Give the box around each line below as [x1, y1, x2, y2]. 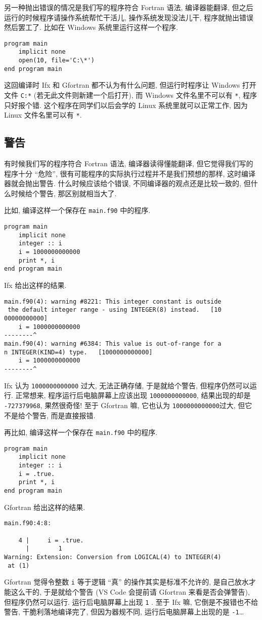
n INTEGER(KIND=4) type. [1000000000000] [4, 348, 153, 356]
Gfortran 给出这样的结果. [4, 501, 85, 512]
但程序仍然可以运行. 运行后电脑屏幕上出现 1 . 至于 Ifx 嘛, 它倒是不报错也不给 [4, 596, 258, 607]
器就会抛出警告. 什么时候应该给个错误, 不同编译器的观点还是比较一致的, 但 [4, 178, 251, 189]
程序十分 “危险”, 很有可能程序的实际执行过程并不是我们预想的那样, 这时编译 [4, 168, 255, 178]
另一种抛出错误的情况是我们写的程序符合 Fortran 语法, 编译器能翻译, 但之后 [4, 2, 253, 12]
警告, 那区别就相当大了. [39, 188, 117, 198]
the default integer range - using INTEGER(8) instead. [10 [8, 306, 222, 314]
